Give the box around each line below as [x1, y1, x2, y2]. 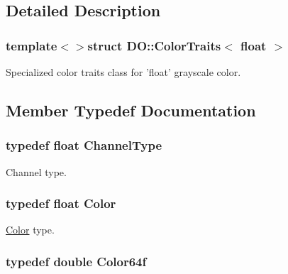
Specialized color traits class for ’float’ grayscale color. [6, 65, 241, 79]
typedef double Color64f [6, 252, 147, 270]
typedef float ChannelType [6, 136, 162, 154]
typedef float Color [6, 194, 116, 212]
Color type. [6, 222, 55, 237]
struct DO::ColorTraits [87, 36, 221, 54]
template [6, 36, 57, 54]
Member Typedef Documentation [6, 99, 256, 121]
